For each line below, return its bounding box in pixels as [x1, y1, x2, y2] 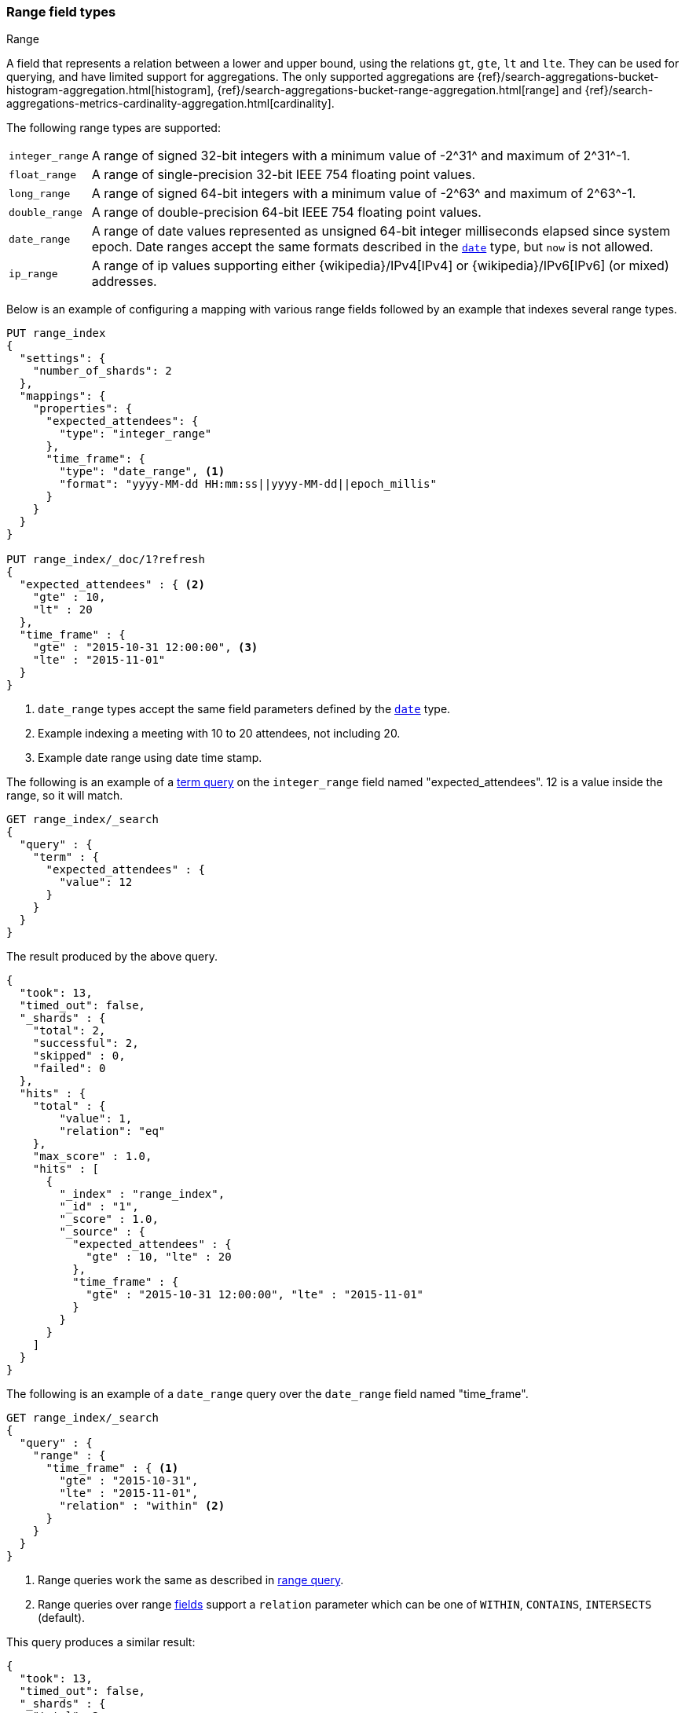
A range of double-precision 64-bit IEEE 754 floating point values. [91, 204, 482, 221]
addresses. [91, 273, 157, 290]
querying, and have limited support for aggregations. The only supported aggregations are [6, 70, 474, 84]
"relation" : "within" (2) [59, 1499, 225, 1513]
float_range [9, 168, 77, 181]
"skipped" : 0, [32, 1049, 126, 1063]
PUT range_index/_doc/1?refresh [6, 553, 205, 566]
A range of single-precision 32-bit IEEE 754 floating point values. [91, 167, 476, 183]
